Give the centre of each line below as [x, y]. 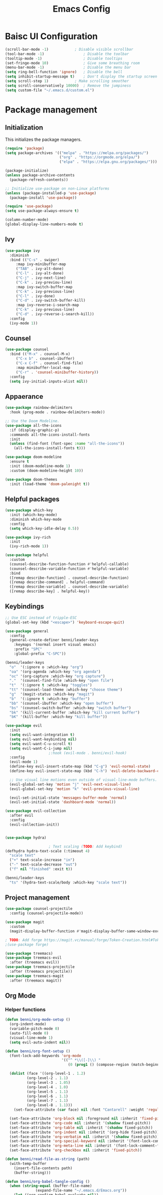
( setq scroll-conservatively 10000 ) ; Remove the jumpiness [68, 86]
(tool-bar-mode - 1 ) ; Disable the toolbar [67, 54]
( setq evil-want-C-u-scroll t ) [41, 744]
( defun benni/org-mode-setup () [38, 1020]
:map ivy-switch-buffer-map [44, 287]
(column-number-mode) [27, 220]
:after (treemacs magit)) [36, 981]
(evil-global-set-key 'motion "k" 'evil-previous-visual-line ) [74, 789]
